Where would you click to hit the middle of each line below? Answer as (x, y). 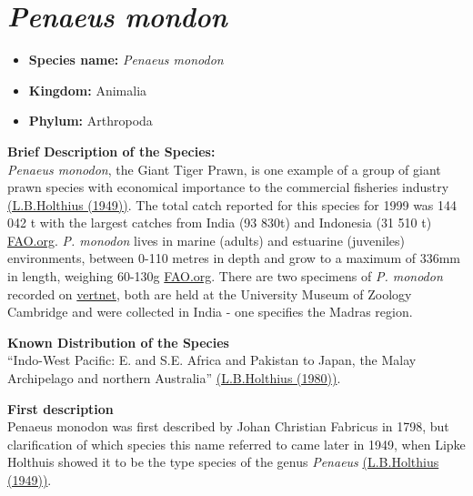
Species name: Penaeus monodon (126, 60)
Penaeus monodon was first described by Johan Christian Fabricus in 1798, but (228, 426)
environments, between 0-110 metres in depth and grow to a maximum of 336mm (234, 258)
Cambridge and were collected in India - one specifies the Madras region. (210, 312)
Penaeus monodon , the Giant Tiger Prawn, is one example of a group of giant (224, 169)
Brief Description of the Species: (111, 151)
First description (60, 408)
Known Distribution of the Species (118, 342)
